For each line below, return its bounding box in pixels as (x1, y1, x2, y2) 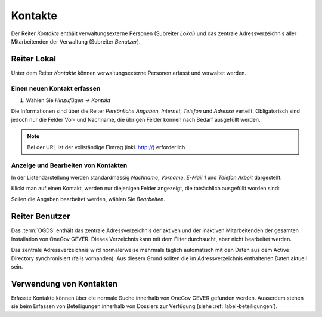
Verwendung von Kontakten (11, 278, 118, 289)
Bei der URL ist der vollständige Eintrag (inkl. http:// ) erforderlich (27, 143, 185, 150)
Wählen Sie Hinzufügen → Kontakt (26, 96, 111, 104)
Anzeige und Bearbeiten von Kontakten (11, 161, 128, 170)
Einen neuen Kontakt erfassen (11, 84, 101, 93)
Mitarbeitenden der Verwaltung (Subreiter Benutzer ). (11, 38, 141, 45)
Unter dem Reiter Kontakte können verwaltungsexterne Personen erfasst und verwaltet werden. (11, 69, 247, 76)
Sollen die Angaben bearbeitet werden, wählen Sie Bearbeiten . (11, 196, 165, 203)
